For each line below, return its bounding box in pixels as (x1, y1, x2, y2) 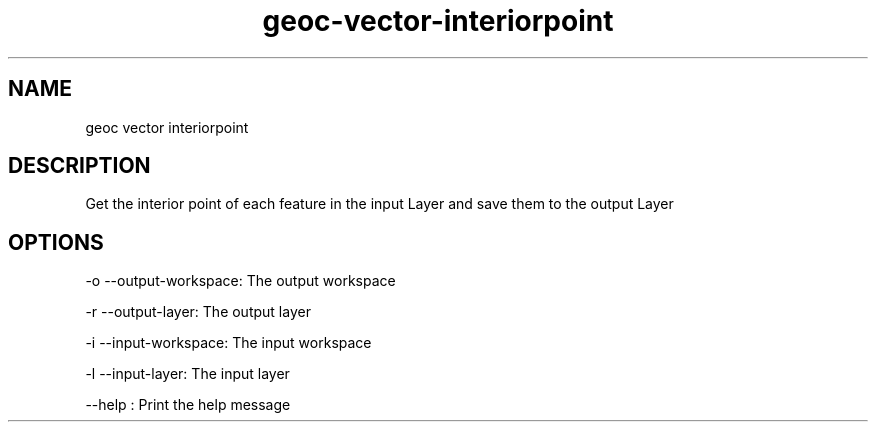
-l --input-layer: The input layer (85, 365, 290, 383)
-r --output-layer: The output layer (85, 303, 311, 321)
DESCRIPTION (8, 153, 151, 179)
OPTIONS (8, 229, 104, 255)
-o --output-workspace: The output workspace (85, 272, 396, 290)
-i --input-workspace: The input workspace (85, 334, 372, 352)
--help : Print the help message (85, 396, 291, 414)
